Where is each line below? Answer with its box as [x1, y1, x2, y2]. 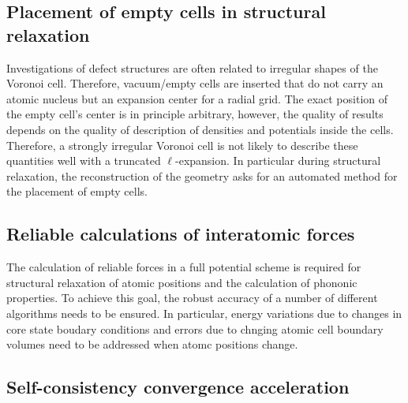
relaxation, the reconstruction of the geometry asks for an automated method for [6, 167, 398, 184]
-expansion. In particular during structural [175, 152, 381, 169]
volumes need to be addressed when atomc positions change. [6, 336, 298, 353]
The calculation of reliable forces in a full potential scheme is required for [6, 259, 361, 275]
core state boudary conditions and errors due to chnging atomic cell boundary [6, 320, 384, 337]
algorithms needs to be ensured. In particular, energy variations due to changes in [6, 304, 402, 321]
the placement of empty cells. [6, 183, 148, 200]
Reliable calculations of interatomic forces [6, 222, 355, 246]
